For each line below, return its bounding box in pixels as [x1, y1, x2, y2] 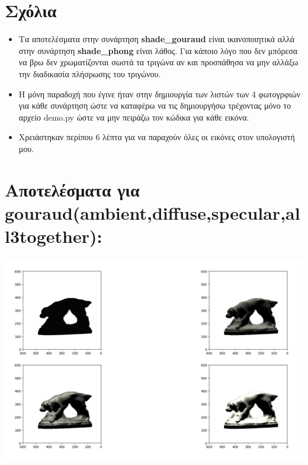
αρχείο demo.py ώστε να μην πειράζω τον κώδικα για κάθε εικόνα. [18, 110, 249, 123]
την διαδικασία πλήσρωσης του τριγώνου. [18, 67, 161, 80]
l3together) [5, 224, 97, 248]
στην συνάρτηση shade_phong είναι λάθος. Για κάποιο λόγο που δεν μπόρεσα [18, 44, 298, 56]
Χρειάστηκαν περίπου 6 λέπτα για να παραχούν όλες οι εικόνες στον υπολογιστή [18, 131, 295, 143]
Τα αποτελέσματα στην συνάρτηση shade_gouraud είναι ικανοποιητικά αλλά [18, 33, 295, 45]
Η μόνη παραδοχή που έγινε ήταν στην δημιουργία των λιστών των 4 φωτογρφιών [18, 87, 301, 100]
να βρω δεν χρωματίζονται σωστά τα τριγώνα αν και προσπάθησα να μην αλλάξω [18, 56, 299, 68]
